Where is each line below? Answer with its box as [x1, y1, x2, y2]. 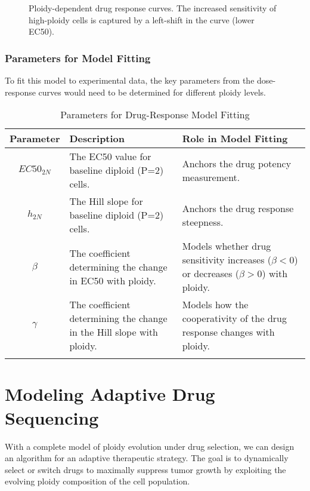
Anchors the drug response [182, 201, 294, 215]
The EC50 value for [69, 149, 151, 164]
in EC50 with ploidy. [69, 273, 156, 287]
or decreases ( [182, 266, 240, 281]
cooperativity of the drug [182, 311, 287, 326]
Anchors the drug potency [182, 156, 292, 170]
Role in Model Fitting [182, 131, 288, 146]
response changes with [182, 325, 275, 339]
